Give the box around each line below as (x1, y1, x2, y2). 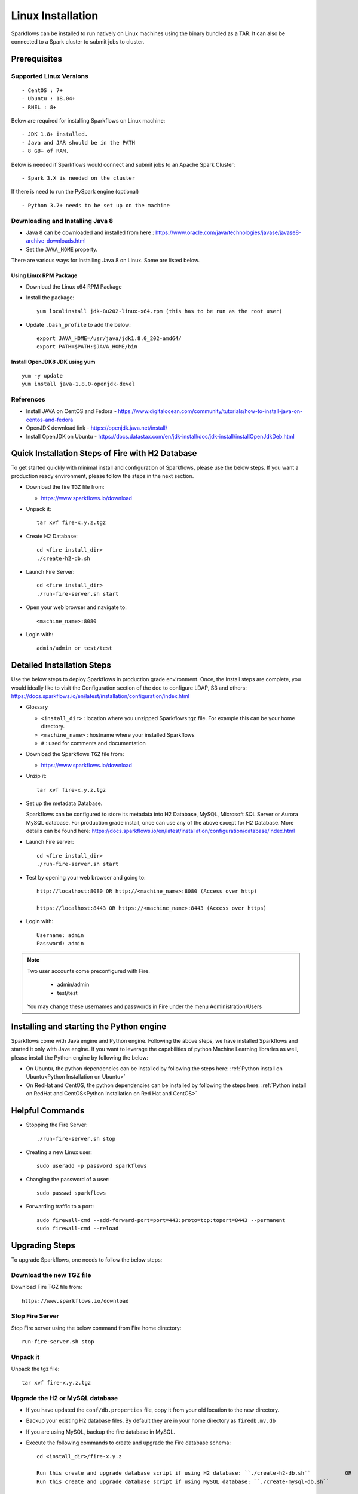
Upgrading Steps (11, 1241, 76, 1251)
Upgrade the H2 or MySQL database (11, 1394, 118, 1402)
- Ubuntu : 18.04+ (22, 96, 76, 102)
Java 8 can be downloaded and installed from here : (26, 229, 155, 236)
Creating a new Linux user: (26, 1148, 93, 1156)
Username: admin (36, 932, 84, 938)
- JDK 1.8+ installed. (22, 131, 88, 137)
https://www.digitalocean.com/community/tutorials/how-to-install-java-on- (117, 408, 303, 415)
